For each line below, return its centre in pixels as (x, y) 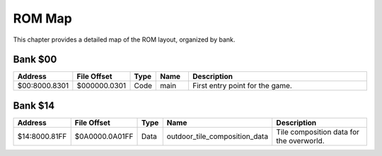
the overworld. (300, 140)
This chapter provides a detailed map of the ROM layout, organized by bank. (124, 40)
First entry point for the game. (242, 86)
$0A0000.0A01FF (104, 136)
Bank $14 (34, 106)
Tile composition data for (318, 132)
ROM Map (42, 18)
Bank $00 (35, 60)
